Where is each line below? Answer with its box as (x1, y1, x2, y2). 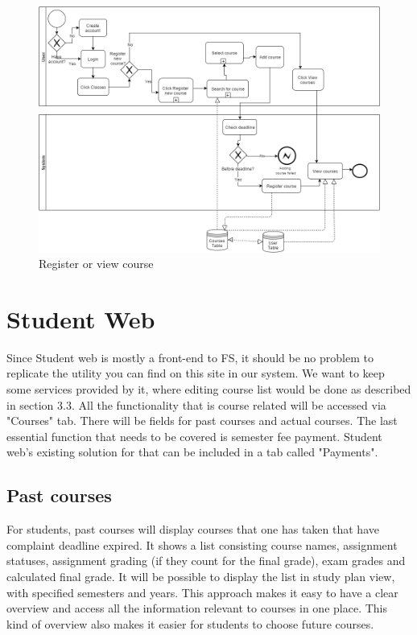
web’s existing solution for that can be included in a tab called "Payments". (6, 443, 378, 460)
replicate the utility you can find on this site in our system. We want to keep (6, 365, 385, 381)
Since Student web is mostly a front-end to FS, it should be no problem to (6, 348, 374, 365)
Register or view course (39, 255, 154, 272)
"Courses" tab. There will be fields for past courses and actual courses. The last (6, 412, 398, 429)
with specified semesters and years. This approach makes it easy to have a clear (6, 583, 398, 600)
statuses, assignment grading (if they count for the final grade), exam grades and (6, 552, 406, 569)
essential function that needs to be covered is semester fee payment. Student (6, 427, 382, 444)
